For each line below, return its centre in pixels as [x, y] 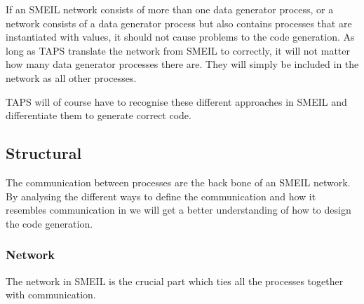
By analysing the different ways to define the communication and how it [161, 196]
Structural [44, 153]
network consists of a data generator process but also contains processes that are [179, 23]
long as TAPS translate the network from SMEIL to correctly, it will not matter [178, 50]
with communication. [51, 295]
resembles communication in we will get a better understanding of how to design [178, 210]
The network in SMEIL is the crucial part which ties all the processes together [175, 281]
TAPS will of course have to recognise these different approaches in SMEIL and [176, 101]
